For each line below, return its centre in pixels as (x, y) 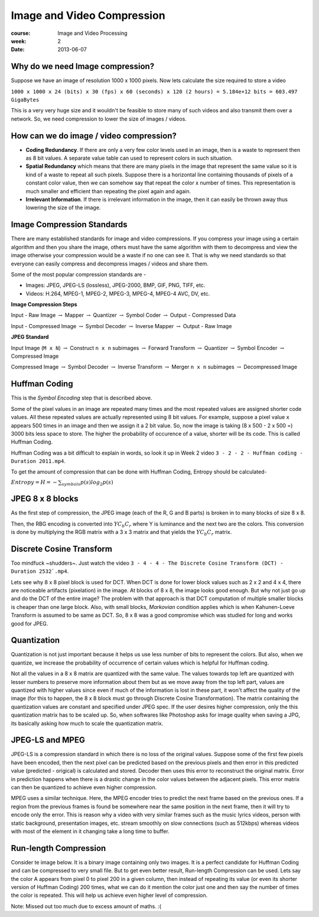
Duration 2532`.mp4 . (40, 571)
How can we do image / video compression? (94, 136)
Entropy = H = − (34, 482)
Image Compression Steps (44, 304)
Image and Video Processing (92, 33)
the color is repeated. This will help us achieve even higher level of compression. (109, 895)
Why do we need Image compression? (83, 67)
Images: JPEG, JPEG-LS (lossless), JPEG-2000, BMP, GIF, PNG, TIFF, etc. (115, 285)
